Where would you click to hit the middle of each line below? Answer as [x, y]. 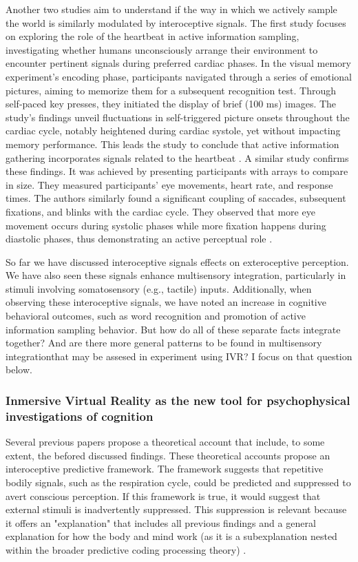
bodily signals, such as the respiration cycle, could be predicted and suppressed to [178, 482]
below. [19, 370]
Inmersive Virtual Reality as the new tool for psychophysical [178, 400]
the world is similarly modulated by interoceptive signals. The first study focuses [176, 22]
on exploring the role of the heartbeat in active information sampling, [152, 36]
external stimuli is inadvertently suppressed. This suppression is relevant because [176, 509]
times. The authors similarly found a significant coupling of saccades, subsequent [176, 198]
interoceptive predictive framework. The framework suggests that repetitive [165, 469]
